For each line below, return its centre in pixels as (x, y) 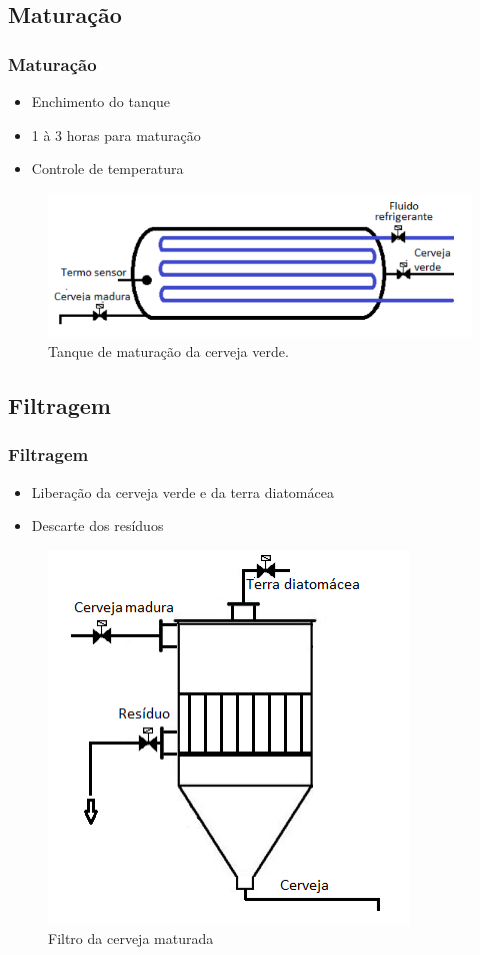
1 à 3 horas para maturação (116, 134)
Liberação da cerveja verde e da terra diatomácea (182, 491)
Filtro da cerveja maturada (131, 938)
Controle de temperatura (107, 168)
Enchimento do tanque (101, 101)
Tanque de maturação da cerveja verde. (168, 350)
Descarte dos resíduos (97, 525)
